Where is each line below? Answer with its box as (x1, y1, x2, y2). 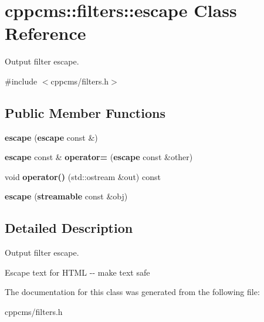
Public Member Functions (5, 103, 165, 121)
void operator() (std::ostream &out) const (5, 170, 161, 182)
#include (5, 74, 38, 87)
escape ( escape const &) (5, 131, 98, 143)
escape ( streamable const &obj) (5, 190, 128, 202)
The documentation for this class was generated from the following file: (5, 286, 260, 298)
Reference (5, 21, 86, 45)
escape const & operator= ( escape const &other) (5, 151, 193, 163)
